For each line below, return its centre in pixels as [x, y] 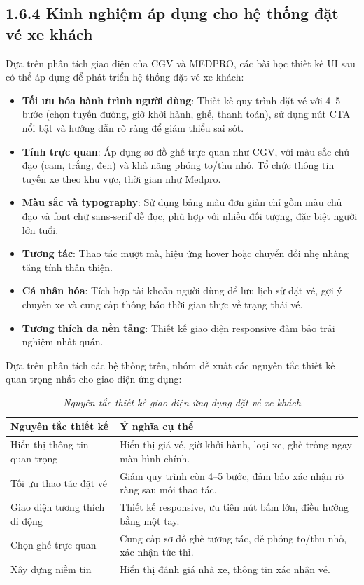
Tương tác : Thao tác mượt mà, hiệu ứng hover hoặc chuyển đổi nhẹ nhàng [185, 253]
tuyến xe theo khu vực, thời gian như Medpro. [121, 178]
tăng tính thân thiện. [67, 267]
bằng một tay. [150, 520]
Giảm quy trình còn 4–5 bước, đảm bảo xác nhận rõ [232, 475]
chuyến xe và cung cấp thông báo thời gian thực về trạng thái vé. [162, 304]
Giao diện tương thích [58, 507]
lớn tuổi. [40, 229]
